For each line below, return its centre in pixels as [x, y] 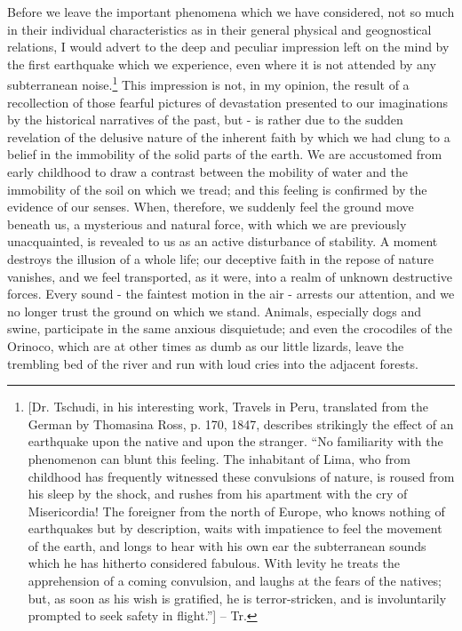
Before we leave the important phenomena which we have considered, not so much [231, 12]
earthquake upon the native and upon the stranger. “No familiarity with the [235, 441]
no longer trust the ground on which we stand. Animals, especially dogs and [215, 311]
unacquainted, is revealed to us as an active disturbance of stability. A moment [223, 241]
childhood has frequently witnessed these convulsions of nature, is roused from [241, 476]
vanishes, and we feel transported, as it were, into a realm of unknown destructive [230, 276]
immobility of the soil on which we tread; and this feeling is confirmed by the [217, 189]
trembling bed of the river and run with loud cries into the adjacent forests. [213, 363]
